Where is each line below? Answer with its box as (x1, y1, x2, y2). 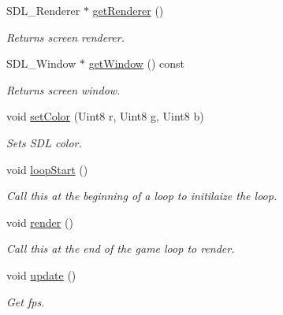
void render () (6, 213, 73, 230)
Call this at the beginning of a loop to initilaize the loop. (6, 187, 277, 204)
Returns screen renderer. (6, 28, 125, 45)
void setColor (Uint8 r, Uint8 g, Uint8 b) (6, 108, 204, 124)
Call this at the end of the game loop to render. (6, 240, 235, 257)
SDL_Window (6, 55, 76, 72)
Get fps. (6, 293, 45, 309)
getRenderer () (92, 2, 164, 18)
